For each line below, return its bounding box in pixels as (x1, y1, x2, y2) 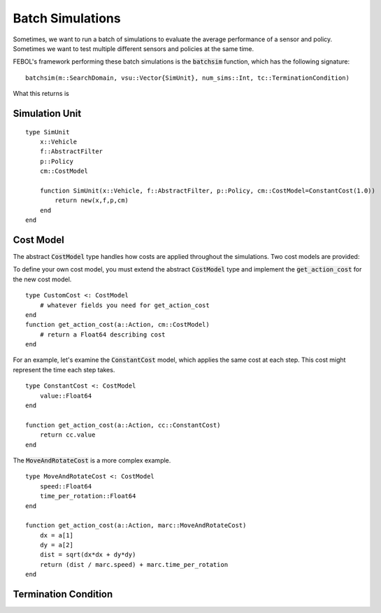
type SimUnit (25, 128, 70, 136)
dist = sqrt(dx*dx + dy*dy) (39, 551, 136, 559)
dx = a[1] (39, 531, 73, 539)
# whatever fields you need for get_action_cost (39, 301, 210, 309)
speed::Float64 (39, 482, 92, 490)
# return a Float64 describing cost (39, 330, 166, 339)
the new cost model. (13, 275, 72, 283)
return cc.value (39, 431, 96, 439)
